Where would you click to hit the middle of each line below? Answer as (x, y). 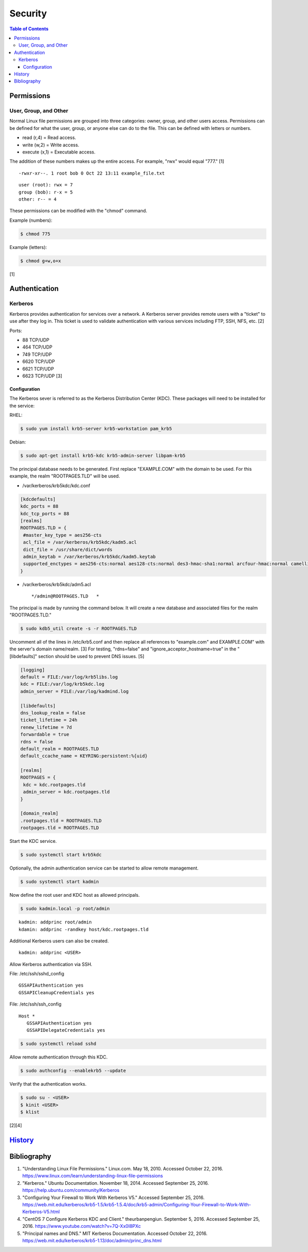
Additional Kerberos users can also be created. (59, 941)
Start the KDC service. (33, 841)
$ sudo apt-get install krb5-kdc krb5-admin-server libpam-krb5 (103, 456)
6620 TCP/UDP (38, 361)
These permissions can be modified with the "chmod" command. (78, 211)
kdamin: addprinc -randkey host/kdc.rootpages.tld (84, 929)
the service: (22, 406)
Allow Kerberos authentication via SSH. (51, 964)
